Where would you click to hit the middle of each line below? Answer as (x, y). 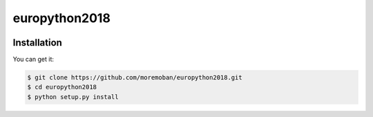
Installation (37, 43)
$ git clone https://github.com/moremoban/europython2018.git (135, 78)
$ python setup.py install (73, 97)
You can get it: (34, 60)
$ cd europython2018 (62, 87)
